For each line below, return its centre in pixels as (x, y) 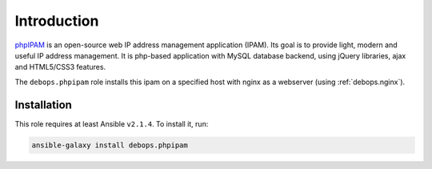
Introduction (57, 21)
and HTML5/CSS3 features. (60, 67)
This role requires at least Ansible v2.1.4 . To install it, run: (112, 123)
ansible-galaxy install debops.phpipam (110, 145)
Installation (43, 105)
